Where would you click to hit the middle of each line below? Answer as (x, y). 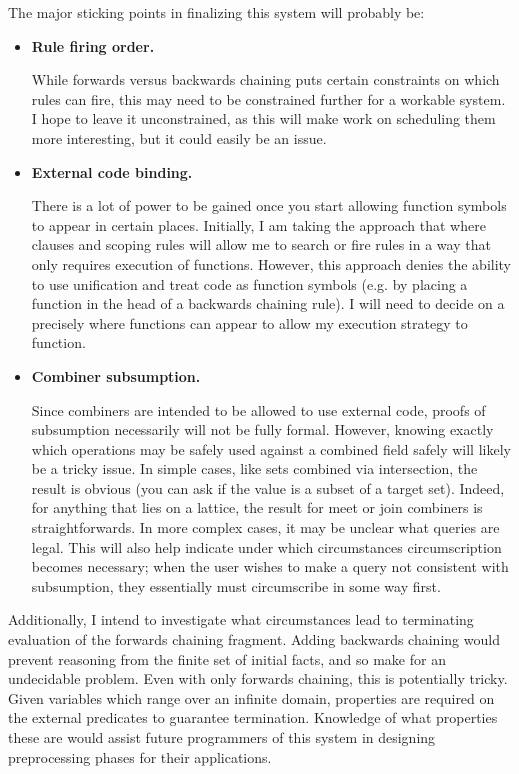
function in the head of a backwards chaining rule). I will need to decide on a (268, 303)
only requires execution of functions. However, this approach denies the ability (271, 263)
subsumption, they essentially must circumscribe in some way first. (236, 585)
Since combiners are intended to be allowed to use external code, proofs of (258, 409)
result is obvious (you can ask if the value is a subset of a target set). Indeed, (268, 487)
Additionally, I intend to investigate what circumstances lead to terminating (241, 619)
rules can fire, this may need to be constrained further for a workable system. (268, 98)
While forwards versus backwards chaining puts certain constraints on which (265, 79)
